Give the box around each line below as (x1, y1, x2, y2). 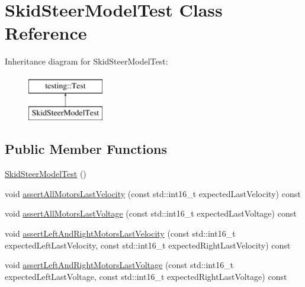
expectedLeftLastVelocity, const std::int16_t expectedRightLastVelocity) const (5, 238, 291, 251)
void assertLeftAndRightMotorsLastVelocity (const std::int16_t (5, 227, 236, 240)
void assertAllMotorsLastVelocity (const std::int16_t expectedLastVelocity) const (5, 187, 301, 199)
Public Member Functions (5, 140, 167, 158)
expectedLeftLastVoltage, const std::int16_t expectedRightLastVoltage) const (5, 270, 287, 282)
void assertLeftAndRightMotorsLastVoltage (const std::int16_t (5, 259, 234, 271)
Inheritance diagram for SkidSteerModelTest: (5, 55, 168, 67)
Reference (5, 21, 87, 45)
